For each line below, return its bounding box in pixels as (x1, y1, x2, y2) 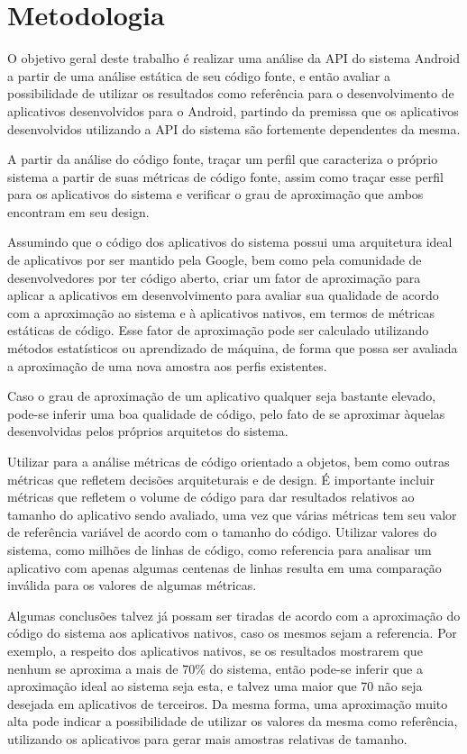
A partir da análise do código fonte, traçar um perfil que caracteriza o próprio (7, 150, 438, 168)
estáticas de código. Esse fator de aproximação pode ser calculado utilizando (7, 321, 429, 340)
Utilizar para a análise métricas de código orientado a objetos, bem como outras (7, 452, 450, 470)
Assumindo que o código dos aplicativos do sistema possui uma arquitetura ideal (7, 232, 453, 251)
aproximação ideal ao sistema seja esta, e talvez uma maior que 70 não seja (7, 677, 423, 695)
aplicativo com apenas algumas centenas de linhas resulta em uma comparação (7, 558, 442, 577)
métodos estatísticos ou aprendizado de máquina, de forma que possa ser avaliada (7, 339, 458, 358)
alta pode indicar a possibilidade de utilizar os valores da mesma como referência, (7, 712, 458, 731)
